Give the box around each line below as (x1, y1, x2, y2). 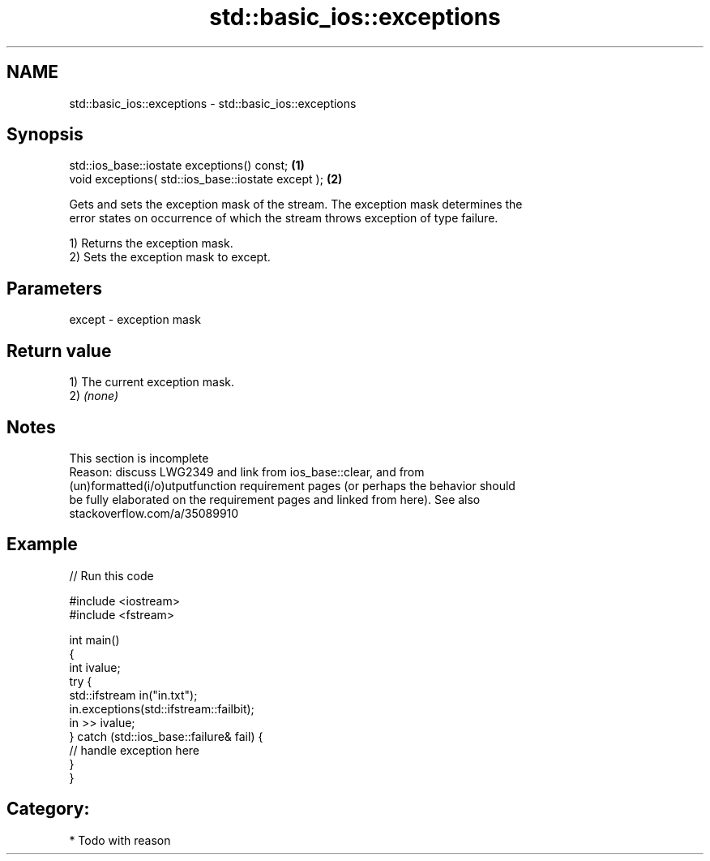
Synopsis (6, 124, 83, 145)
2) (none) (69, 389, 119, 403)
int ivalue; (69, 660, 121, 674)
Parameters (6, 278, 102, 299)
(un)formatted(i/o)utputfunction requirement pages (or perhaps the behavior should (69, 478, 515, 493)
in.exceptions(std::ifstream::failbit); (69, 701, 254, 716)
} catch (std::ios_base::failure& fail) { (69, 729, 263, 743)
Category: (6, 799, 90, 820)
